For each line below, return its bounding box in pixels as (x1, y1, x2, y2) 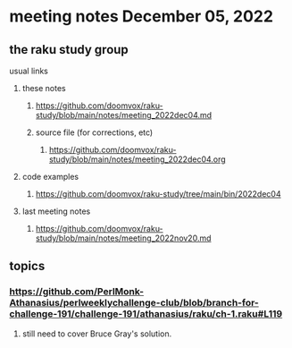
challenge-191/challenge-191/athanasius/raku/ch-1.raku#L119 (9, 308, 283, 320)
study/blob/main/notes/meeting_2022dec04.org (48, 154, 226, 165)
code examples (21, 172, 79, 182)
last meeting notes (21, 206, 91, 216)
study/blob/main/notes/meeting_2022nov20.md (35, 233, 212, 243)
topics (9, 259, 46, 274)
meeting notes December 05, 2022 (9, 6, 274, 27)
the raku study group (9, 42, 129, 57)
